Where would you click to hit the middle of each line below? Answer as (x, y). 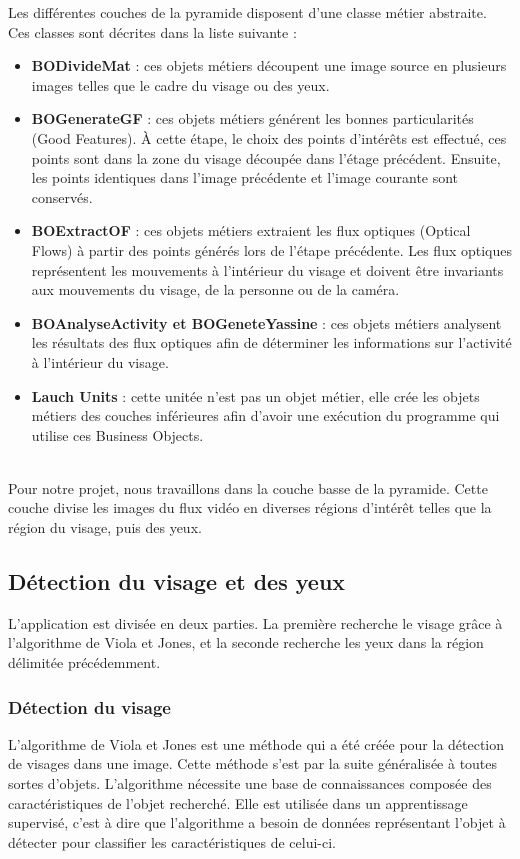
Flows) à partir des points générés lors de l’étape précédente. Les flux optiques (271, 249)
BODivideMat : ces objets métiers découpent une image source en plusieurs (269, 65)
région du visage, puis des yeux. (105, 527)
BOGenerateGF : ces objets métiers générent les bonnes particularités (252, 118)
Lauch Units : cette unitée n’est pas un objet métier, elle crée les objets (255, 395)
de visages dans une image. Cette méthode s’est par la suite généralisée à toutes (253, 763)
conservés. (62, 196)
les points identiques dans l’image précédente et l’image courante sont (245, 177)
